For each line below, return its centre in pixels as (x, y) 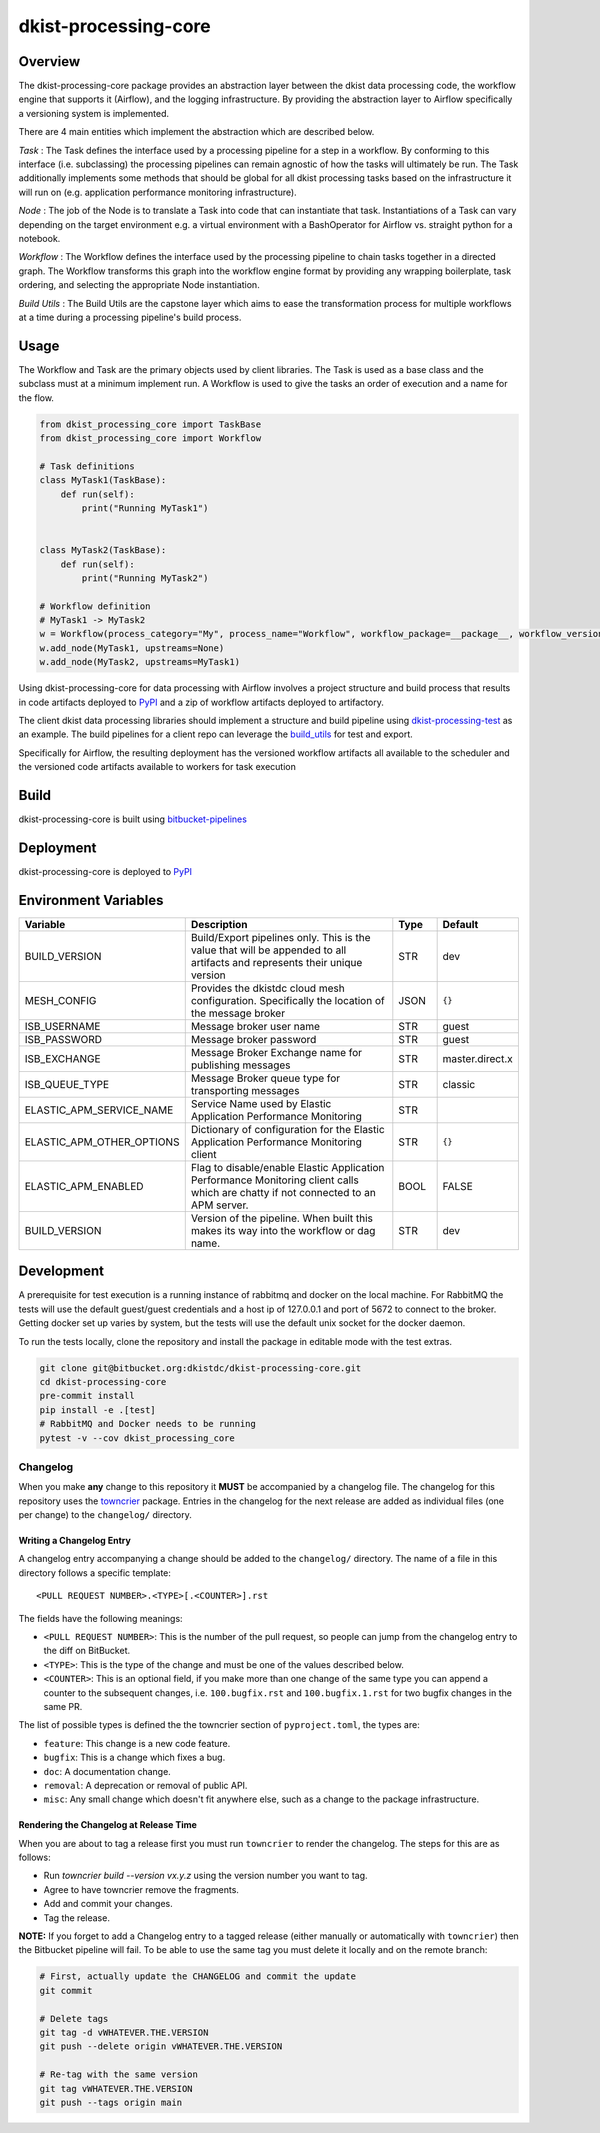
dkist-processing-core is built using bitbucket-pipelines (132, 819)
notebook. (39, 238)
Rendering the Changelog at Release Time (107, 1825)
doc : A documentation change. (107, 1771)
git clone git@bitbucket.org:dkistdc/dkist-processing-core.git (200, 1368)
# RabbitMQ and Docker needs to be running (148, 1424)
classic (459, 1084)
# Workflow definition (95, 606)
